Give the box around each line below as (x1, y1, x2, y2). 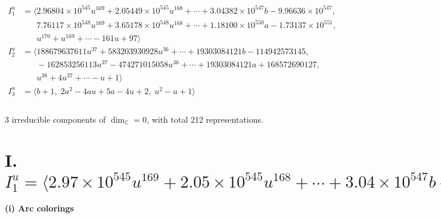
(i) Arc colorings (5, 202, 74, 214)
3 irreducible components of (5, 113, 106, 125)
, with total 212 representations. (147, 113, 263, 125)
